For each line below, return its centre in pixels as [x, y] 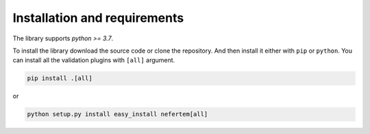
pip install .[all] [60, 78]
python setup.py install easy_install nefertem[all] [118, 114]
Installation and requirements [98, 18]
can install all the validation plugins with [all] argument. [94, 60]
